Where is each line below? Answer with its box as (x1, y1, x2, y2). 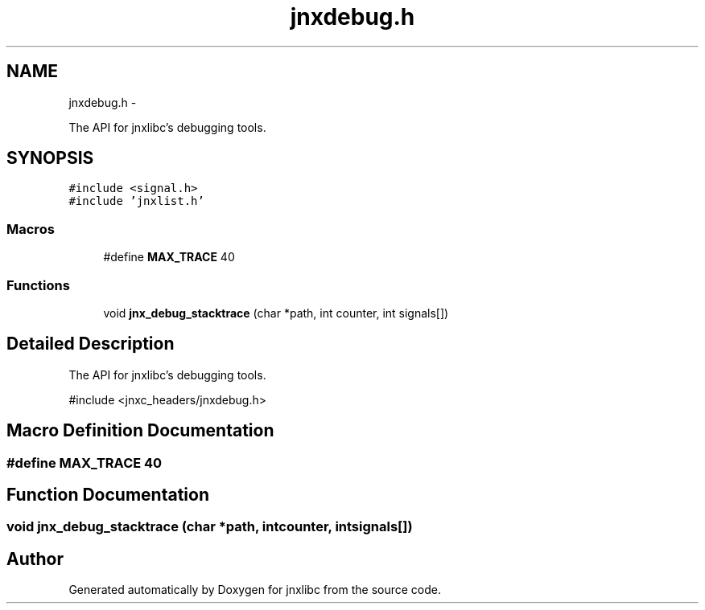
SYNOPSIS (6, 148, 94, 169)
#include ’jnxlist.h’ (68, 194, 204, 208)
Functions (6, 276, 70, 293)
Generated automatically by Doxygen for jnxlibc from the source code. (68, 583, 441, 597)
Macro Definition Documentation (6, 420, 274, 441)
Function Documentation (6, 485, 209, 506)
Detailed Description (6, 334, 175, 354)
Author (6, 548, 64, 569)
